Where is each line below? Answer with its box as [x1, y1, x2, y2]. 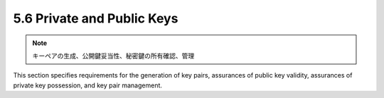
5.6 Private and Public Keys [13, 11, 178, 26]
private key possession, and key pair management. [13, 81, 163, 90]
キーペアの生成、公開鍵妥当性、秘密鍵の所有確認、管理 [32, 51, 195, 60]
